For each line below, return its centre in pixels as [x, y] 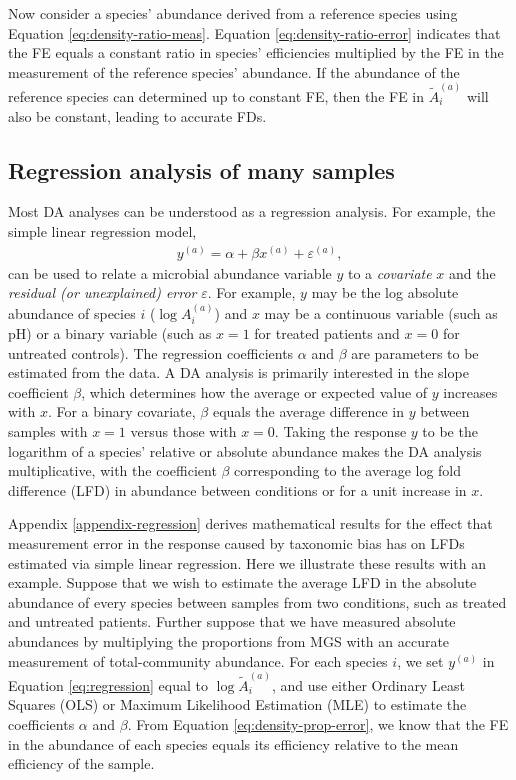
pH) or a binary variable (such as [110, 333]
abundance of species [72, 312]
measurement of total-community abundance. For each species [198, 660]
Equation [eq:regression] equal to [108, 684]
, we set [420, 660]
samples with [48, 431]
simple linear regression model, [102, 231]
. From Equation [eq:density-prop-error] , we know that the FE [318, 724]
